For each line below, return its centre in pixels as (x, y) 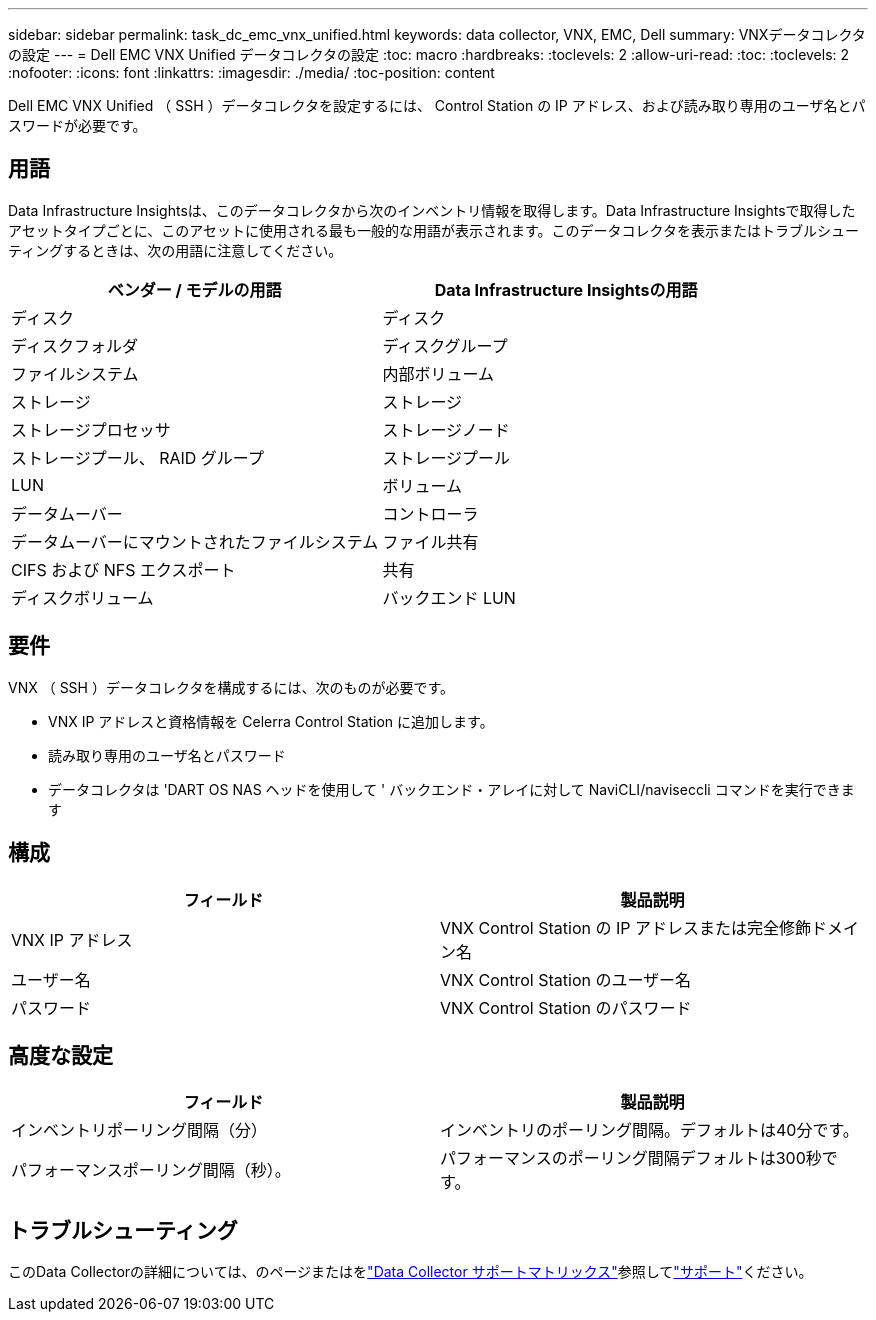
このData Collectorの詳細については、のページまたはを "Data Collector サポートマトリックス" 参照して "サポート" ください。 (410, 1272)
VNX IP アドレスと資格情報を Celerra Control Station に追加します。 (271, 721)
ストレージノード (446, 429)
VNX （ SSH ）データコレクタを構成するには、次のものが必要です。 (231, 687)
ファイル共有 (430, 541)
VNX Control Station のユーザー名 (566, 979)
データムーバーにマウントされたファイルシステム (195, 541)
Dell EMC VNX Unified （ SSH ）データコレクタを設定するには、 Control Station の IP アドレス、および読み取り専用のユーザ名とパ (437, 105)
